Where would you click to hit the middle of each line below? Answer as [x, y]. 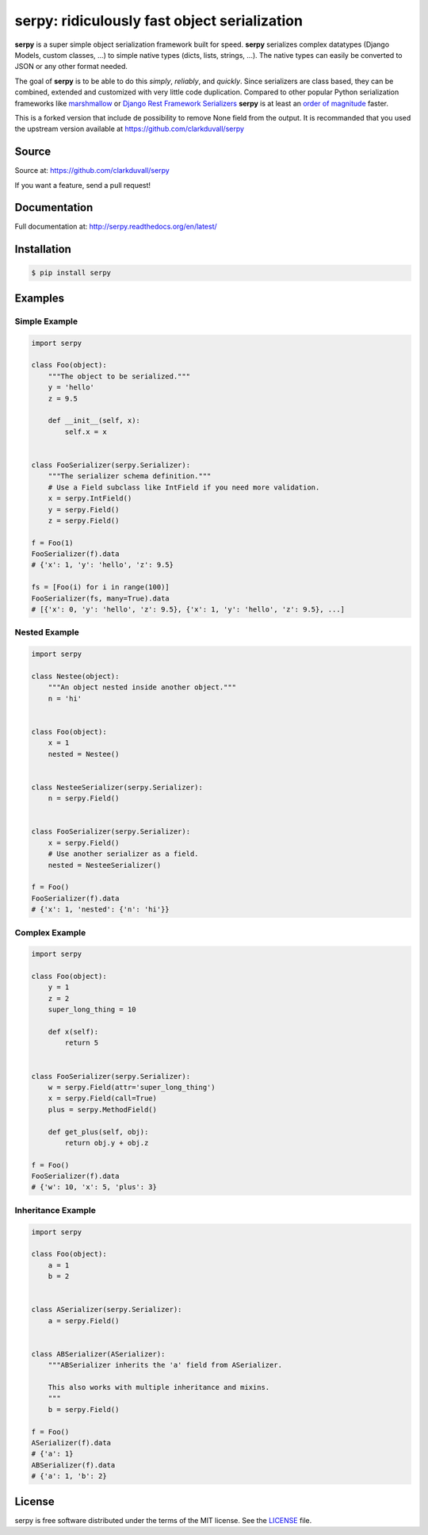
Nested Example [47, 632]
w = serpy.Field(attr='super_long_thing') [132, 1087]
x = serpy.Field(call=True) [103, 1098]
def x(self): [73, 1032]
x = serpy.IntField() [90, 499]
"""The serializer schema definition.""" [130, 476]
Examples [40, 298]
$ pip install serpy [71, 273]
